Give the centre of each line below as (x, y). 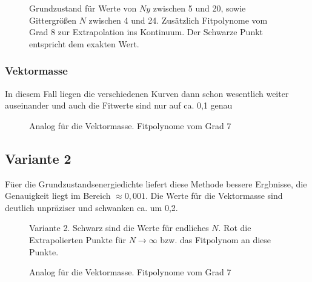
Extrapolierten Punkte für (78, 239)
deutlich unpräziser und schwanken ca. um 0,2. (91, 207)
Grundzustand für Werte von (83, 8)
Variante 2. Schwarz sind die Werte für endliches (119, 228)
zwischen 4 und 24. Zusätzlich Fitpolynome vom (178, 20)
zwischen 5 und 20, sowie (199, 8)
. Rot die (235, 228)
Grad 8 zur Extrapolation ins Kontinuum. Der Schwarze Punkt (146, 32)
